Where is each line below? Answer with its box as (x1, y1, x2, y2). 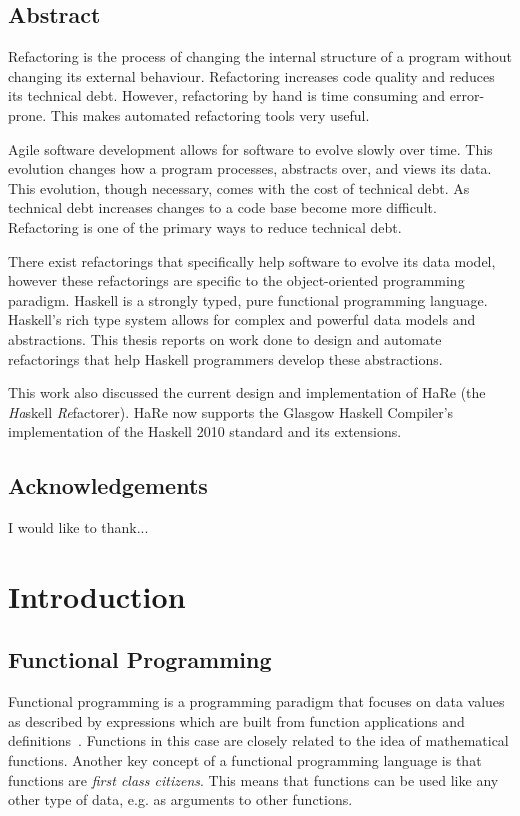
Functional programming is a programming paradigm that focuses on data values (8, 691, 505, 712)
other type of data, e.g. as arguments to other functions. (8, 789, 353, 810)
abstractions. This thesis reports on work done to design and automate (8, 328, 442, 349)
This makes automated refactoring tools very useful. (50, 104, 370, 125)
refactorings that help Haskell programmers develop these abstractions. (8, 348, 443, 369)
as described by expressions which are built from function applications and (8, 710, 465, 731)
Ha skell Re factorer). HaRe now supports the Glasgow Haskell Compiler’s (8, 401, 454, 422)
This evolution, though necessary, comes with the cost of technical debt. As (8, 177, 470, 198)
